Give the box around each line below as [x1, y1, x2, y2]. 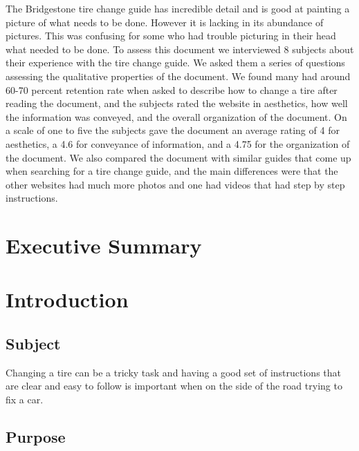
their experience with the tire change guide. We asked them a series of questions [6, 55, 345, 70]
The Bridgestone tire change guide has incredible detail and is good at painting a [6, 1, 350, 15]
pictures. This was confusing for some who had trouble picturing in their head [6, 28, 336, 43]
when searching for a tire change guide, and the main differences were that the [6, 164, 338, 178]
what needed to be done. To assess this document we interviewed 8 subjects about [6, 41, 354, 56]
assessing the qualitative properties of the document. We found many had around [6, 68, 351, 83]
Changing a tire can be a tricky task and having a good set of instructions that [6, 365, 342, 379]
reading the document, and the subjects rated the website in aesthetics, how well [6, 96, 348, 111]
